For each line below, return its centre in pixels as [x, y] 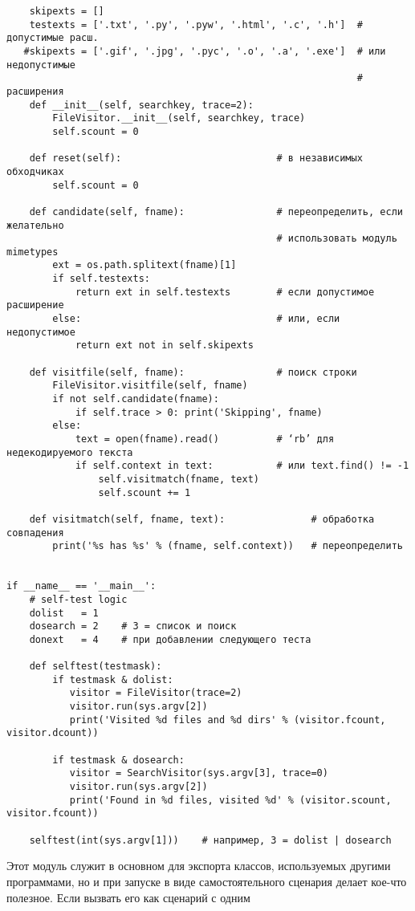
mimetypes [33, 252]
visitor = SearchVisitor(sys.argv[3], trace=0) [199, 773]
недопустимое [41, 332]
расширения [35, 91]
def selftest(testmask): [96, 667]
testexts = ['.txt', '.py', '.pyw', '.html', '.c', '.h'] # [196, 24]
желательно [35, 225]
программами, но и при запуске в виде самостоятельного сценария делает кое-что [207, 881]
